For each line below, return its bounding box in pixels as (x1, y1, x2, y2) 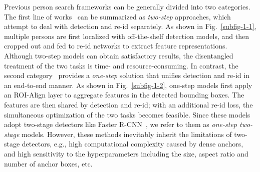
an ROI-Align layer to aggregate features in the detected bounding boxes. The (4, 89, 244, 100)
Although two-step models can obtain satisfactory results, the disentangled (4, 50, 233, 60)
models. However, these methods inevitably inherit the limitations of (22, 128, 232, 139)
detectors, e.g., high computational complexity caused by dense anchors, (22, 138, 243, 149)
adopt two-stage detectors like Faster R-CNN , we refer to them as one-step (4, 119, 237, 129)
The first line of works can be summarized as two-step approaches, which (4, 11, 231, 21)
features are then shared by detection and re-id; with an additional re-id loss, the (4, 99, 253, 109)
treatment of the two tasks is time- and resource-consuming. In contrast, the (4, 60, 238, 70)
